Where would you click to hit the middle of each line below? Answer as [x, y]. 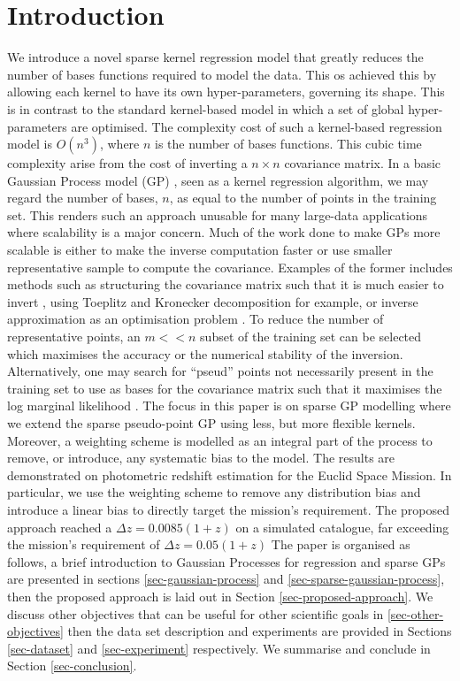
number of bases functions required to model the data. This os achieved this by [222, 74]
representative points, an [74, 337]
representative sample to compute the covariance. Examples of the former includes [230, 267]
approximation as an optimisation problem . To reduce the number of [195, 319]
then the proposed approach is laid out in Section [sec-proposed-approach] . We [220, 596]
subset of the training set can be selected [311, 337]
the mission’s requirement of [84, 544]
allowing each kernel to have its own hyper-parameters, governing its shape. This [226, 92]
